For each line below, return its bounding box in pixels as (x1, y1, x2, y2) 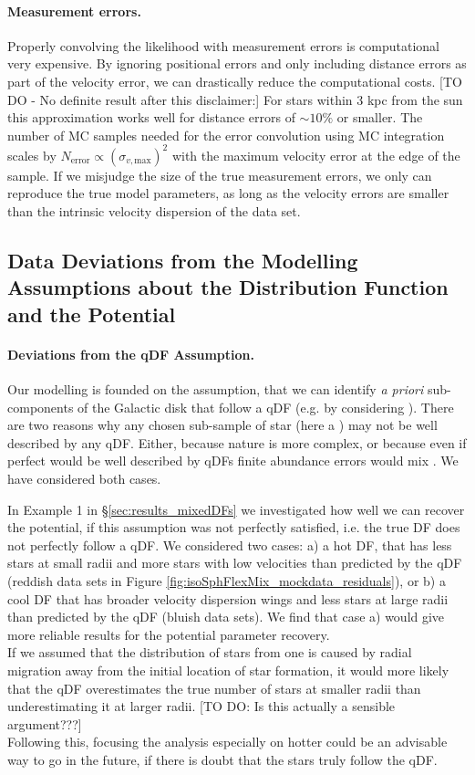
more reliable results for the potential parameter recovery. (7, 624, 330, 644)
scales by (7, 145, 57, 164)
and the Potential (7, 299, 176, 328)
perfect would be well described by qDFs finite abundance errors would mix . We (7, 451, 459, 470)
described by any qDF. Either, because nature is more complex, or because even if (7, 433, 467, 452)
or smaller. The (336, 108, 423, 127)
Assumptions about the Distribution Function (7, 273, 449, 301)
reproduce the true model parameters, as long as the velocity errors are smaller (7, 183, 449, 203)
